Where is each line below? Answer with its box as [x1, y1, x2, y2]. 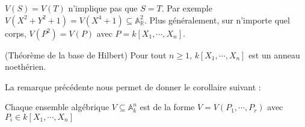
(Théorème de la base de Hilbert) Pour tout [5, 48, 167, 61]
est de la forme [140, 101, 195, 113]
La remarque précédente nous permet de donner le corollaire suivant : [5, 80, 261, 93]
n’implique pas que [68, 2, 138, 14]
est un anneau [248, 48, 300, 61]
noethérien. [5, 60, 46, 73]
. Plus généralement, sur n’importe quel [144, 13, 290, 26]
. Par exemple [161, 2, 212, 14]
